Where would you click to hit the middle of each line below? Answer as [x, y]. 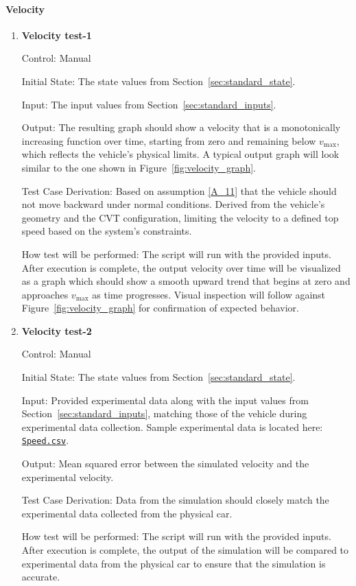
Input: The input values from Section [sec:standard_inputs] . [149, 104]
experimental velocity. [68, 477]
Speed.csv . [45, 440]
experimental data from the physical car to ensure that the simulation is [174, 563]
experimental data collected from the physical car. [127, 513]
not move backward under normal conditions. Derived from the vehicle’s [173, 204]
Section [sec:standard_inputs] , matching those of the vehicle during [164, 413]
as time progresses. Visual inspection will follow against [209, 294]
